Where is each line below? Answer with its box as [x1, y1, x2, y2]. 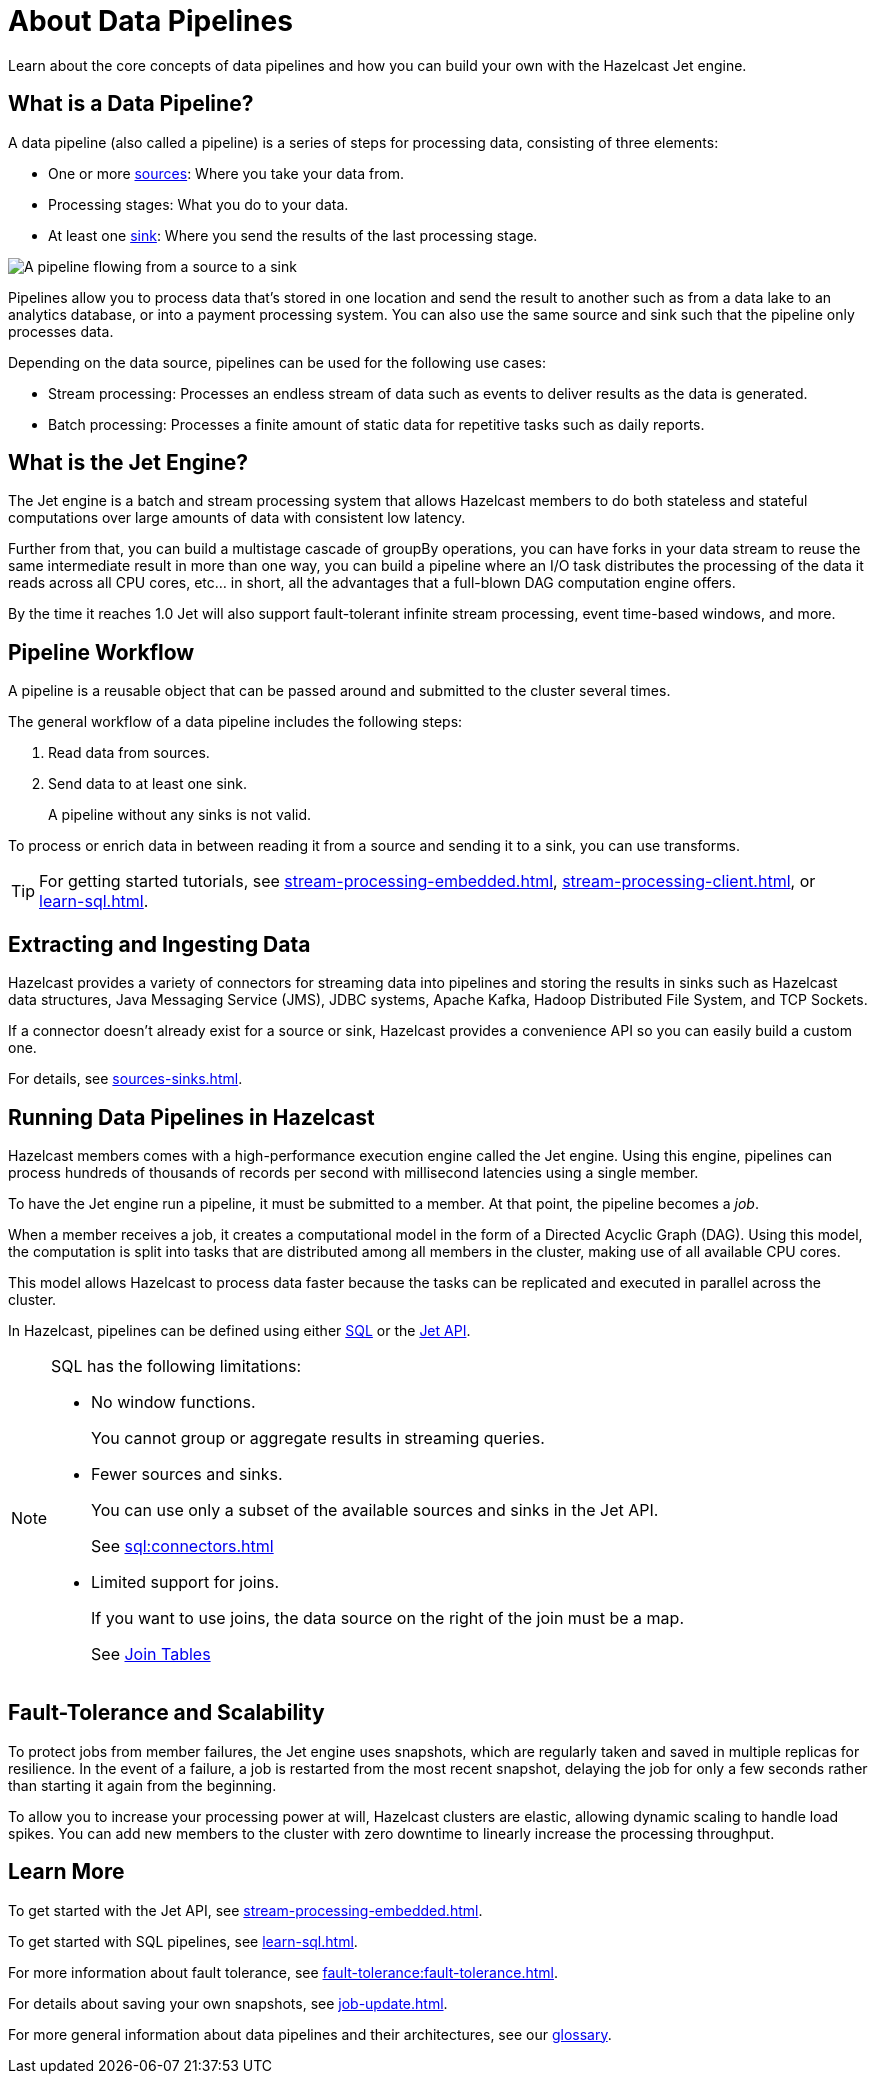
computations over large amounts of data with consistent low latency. [8, 509, 466, 527]
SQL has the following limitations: [51, 1355, 302, 1376]
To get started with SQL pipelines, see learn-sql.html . [8, 1932, 358, 1950]
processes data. [8, 322, 114, 340]
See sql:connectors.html [91, 1535, 274, 1556]
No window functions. [91, 1391, 256, 1412]
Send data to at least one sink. [48, 775, 247, 793]
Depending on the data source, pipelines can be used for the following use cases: [8, 353, 546, 371]
